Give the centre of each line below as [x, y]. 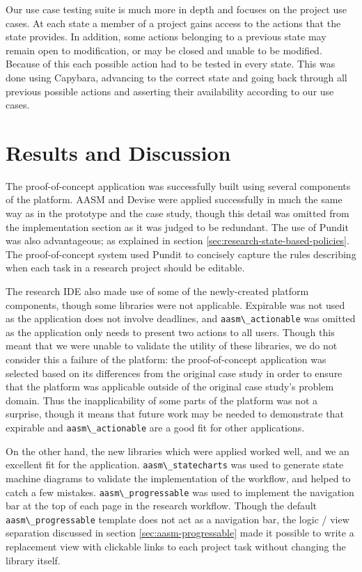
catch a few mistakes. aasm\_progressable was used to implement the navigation [180, 492]
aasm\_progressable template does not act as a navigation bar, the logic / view [178, 519]
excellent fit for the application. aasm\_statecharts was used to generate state [175, 464]
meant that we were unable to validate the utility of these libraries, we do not [172, 345]
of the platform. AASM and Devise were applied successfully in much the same [174, 199]
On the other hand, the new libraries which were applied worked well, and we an [178, 451]
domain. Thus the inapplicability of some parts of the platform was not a [162, 400]
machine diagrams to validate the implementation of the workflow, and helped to [178, 478]
